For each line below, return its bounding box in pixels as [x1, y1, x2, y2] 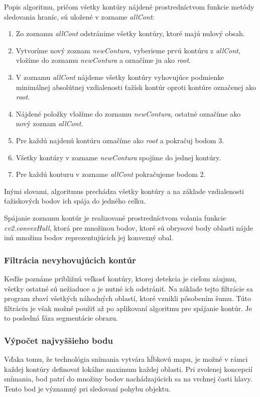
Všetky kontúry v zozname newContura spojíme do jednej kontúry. [16, 152, 221, 162]
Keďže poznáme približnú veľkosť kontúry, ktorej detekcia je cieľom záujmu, [4, 273, 237, 283]
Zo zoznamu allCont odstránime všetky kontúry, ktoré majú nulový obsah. [16, 28, 245, 39]
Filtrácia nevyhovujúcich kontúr [4, 253, 136, 266]
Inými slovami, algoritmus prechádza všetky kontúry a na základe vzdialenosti [4, 185, 244, 196]
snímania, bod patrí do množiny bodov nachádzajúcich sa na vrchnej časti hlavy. [4, 373, 252, 384]
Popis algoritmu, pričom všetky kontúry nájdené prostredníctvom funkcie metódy [4, 2, 254, 12]
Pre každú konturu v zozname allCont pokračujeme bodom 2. [16, 169, 206, 179]
